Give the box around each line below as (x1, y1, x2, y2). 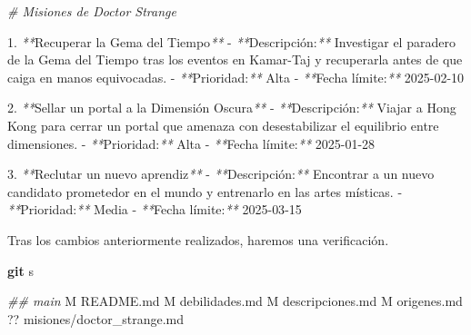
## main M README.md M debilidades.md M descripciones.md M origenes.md (7, 291, 463, 310)
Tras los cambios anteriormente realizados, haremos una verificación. (7, 230, 389, 249)
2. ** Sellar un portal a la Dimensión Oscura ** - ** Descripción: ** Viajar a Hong (7, 98, 456, 117)
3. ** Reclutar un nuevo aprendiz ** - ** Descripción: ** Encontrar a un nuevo (7, 164, 435, 183)
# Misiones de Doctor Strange (7, 2, 176, 20)
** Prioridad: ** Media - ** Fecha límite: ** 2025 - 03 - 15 (7, 200, 302, 219)
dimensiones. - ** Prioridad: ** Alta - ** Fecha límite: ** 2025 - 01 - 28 (7, 133, 376, 153)
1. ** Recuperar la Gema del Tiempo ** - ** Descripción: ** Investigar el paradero (7, 32, 456, 51)
